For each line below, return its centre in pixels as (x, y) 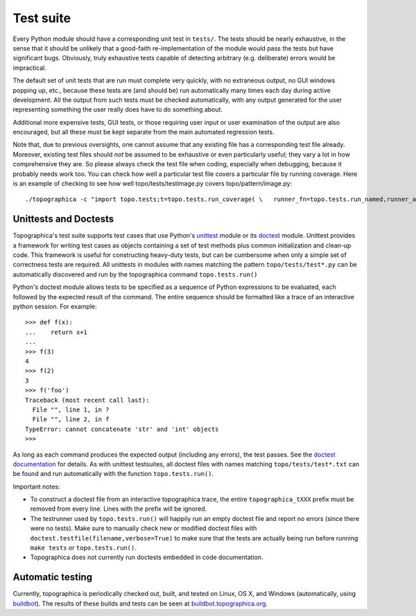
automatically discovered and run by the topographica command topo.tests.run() (135, 274)
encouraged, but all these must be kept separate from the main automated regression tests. (144, 132)
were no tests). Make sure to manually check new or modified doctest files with (144, 528)
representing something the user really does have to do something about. (118, 109)
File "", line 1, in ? (71, 410)
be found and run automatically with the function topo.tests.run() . (113, 474)
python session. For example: (55, 307)
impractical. (29, 68)
